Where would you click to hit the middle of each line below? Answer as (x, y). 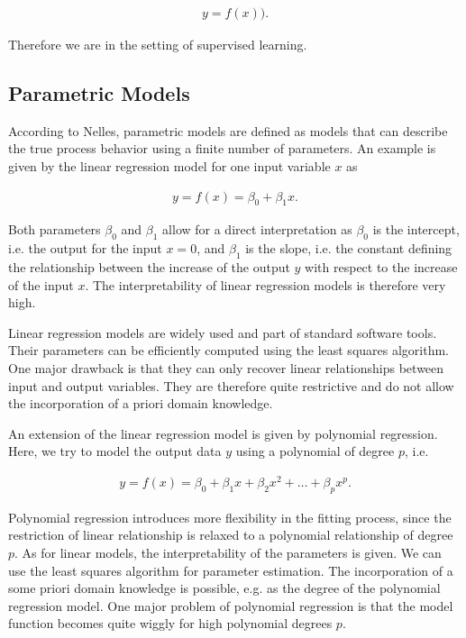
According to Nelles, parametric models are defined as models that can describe (228, 130)
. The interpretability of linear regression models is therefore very (265, 284)
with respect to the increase (381, 267)
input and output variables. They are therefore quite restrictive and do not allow (231, 385)
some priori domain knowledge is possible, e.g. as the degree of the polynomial (224, 588)
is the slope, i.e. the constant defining (349, 248)
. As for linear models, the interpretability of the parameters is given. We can (228, 553)
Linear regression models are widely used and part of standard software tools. (223, 332)
